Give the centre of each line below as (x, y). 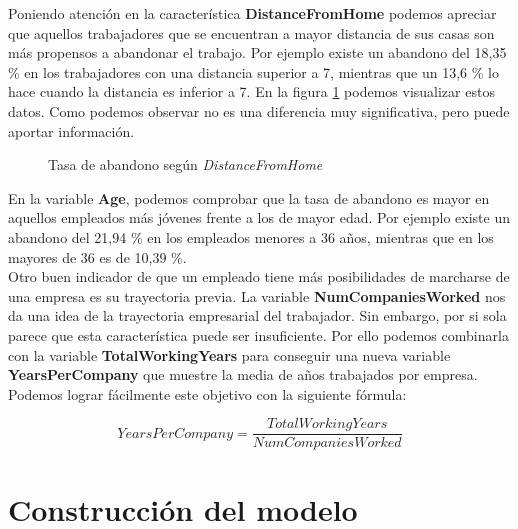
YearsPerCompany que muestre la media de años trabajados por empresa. (243, 374)
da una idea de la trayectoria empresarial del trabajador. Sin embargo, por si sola (257, 315)
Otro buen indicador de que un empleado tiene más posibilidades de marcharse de (259, 276)
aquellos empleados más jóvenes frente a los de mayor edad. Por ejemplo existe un (259, 217)
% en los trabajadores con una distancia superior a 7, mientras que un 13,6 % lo (253, 71)
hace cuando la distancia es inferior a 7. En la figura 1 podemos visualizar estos (251, 91)
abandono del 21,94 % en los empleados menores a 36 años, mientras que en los (251, 236)
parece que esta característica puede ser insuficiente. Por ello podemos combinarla (258, 334)
